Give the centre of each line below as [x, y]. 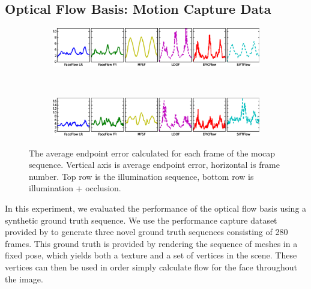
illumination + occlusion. [75, 188]
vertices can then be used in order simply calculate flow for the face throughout [151, 267]
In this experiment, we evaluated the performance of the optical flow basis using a [156, 208]
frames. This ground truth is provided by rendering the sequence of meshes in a [151, 243]
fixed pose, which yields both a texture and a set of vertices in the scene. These [151, 255]
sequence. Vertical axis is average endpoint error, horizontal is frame [154, 165]
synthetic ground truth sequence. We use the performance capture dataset [141, 220]
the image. [24, 279]
